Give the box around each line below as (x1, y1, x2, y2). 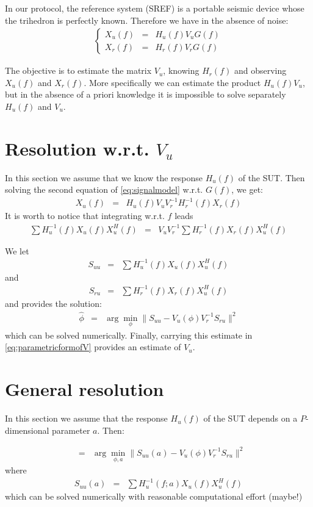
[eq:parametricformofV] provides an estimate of (5, 340, 181, 353)
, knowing (163, 64, 200, 77)
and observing (234, 64, 287, 77)
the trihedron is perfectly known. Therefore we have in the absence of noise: (5, 13, 289, 26)
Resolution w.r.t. (5, 135, 149, 160)
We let (5, 244, 29, 257)
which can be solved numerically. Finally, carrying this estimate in (5, 328, 253, 341)
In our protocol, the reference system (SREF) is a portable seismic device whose (5, 2, 304, 14)
